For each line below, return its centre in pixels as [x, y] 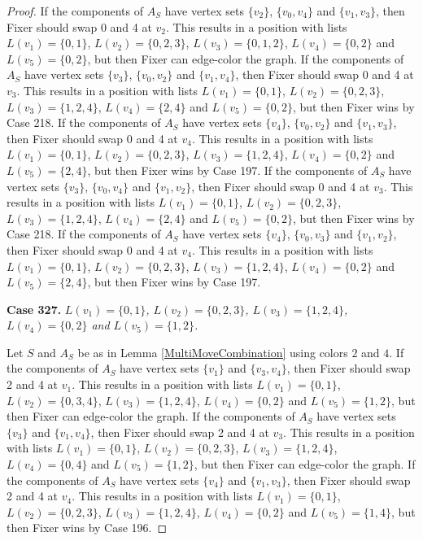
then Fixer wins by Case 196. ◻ [87, 528]
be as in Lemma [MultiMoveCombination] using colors [213, 352]
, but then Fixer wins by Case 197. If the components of [227, 170]
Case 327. [34, 309]
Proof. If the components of [75, 11]
